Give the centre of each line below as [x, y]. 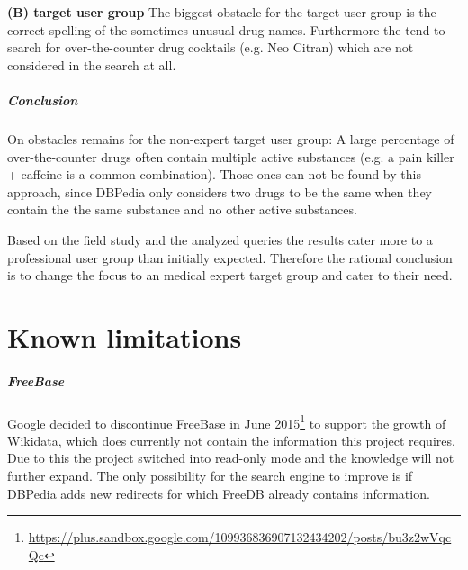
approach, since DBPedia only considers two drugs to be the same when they [220, 191]
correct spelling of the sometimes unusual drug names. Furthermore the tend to [226, 29]
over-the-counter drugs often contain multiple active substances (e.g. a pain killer [231, 156]
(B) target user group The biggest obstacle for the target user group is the [222, 12]
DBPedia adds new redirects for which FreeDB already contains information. [219, 493]
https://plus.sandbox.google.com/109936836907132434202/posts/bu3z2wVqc [240, 537]
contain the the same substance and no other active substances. [182, 209]
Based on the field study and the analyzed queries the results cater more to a [220, 239]
